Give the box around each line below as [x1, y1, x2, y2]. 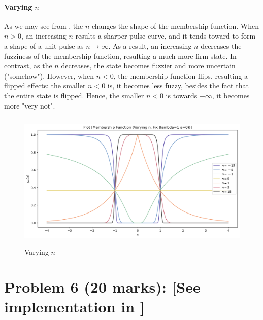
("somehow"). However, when [4, 70, 94, 81]
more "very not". [4, 100, 55, 111]
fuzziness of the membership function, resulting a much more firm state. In [4, 50, 237, 61]
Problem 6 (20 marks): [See [4, 276, 201, 297]
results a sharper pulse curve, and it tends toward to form [75, 30, 256, 41]
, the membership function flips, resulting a [113, 70, 248, 81]
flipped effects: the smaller [4, 80, 86, 91]
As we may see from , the [4, 20, 83, 31]
